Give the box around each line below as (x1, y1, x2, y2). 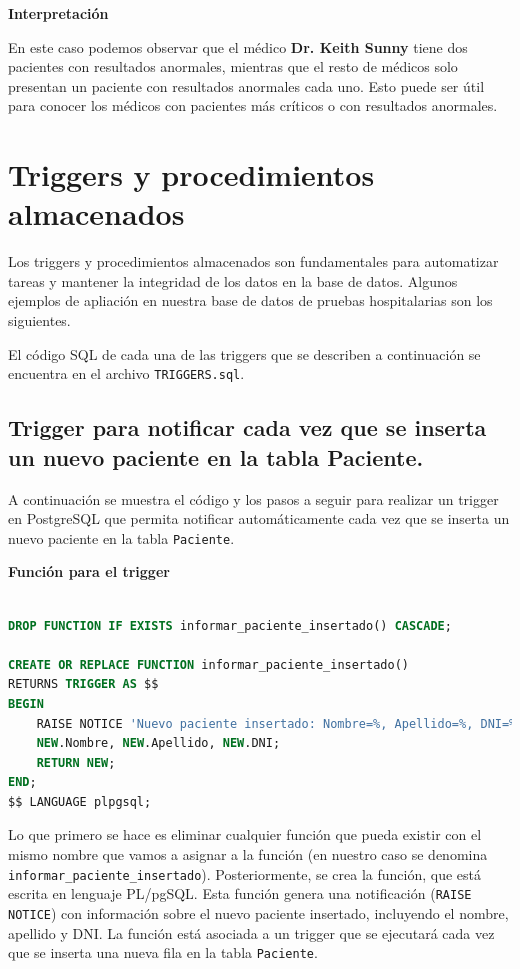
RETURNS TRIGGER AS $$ (8, 677, 159, 692)
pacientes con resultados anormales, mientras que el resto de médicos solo (8, 56, 458, 77)
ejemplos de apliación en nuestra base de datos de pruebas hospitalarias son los (8, 290, 493, 311)
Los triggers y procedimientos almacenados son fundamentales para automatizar (8, 251, 499, 272)
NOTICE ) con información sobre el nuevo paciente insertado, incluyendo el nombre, (8, 902, 509, 923)
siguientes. (8, 310, 71, 331)
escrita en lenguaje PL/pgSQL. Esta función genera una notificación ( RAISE (8, 883, 472, 904)
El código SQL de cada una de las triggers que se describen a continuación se (8, 343, 481, 364)
